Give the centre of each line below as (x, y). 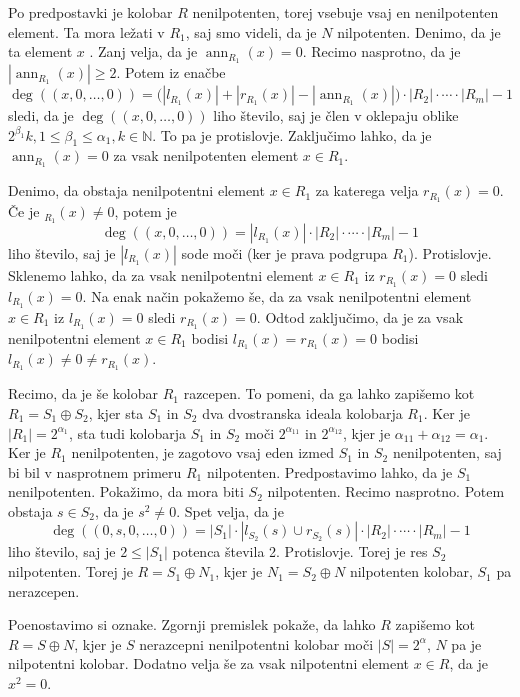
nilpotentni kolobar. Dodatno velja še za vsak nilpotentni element (208, 663)
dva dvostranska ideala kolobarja (302, 412)
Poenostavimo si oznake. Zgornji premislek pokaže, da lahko (192, 624)
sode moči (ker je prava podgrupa (284, 253)
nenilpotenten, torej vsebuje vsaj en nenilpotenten (345, 12)
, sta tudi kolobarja (127, 432)
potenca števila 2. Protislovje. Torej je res (300, 551)
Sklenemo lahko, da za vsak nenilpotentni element (161, 275)
